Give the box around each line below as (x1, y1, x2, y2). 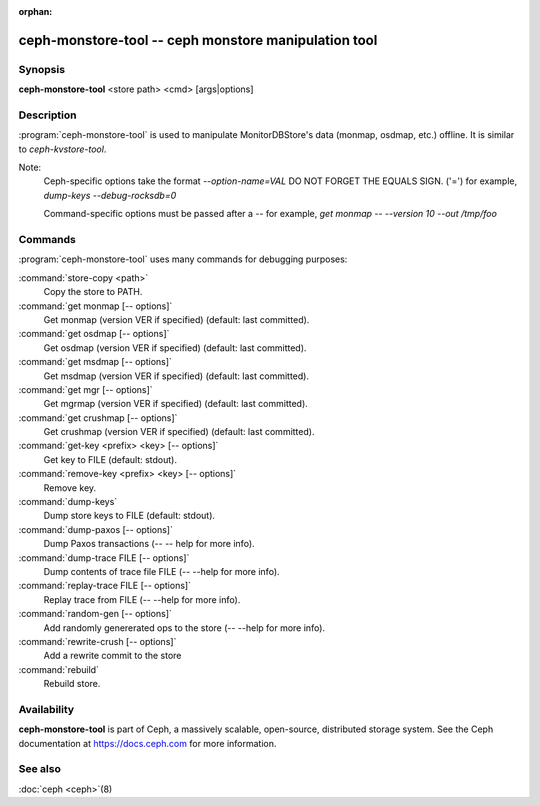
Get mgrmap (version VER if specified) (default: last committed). (43, 398, 309, 410)
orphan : (18, 6, 53, 17)
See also (18, 762, 62, 776)
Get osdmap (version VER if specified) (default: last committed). (43, 341, 307, 354)
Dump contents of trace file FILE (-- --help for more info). (43, 565, 280, 577)
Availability (18, 702, 75, 716)
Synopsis (18, 62, 65, 76)
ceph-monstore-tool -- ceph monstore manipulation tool (18, 31, 378, 49)
